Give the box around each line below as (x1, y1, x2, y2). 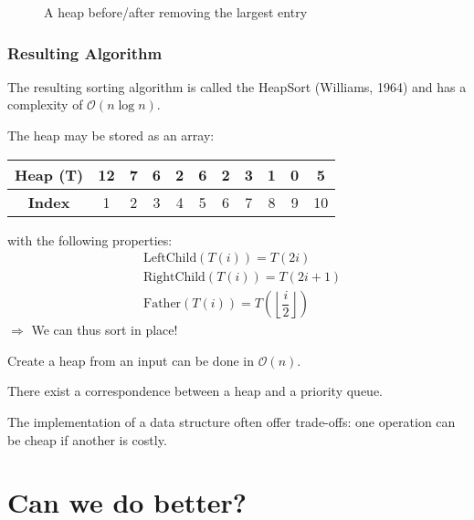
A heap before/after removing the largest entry (44, 3, 308, 21)
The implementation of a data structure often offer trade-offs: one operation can (7, 412, 456, 432)
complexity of (7, 95, 83, 114)
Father (143, 297, 182, 311)
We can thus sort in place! (31, 320, 178, 339)
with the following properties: (7, 230, 173, 249)
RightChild (143, 271, 205, 285)
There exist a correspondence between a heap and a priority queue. (7, 381, 383, 400)
